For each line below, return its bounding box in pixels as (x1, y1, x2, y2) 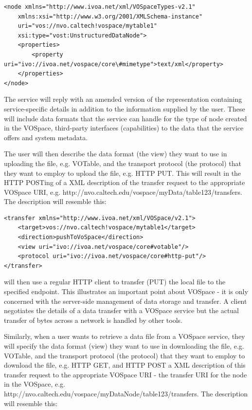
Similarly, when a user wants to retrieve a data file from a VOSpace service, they (4, 331, 245, 341)
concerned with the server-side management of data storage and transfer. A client (4, 296, 247, 306)
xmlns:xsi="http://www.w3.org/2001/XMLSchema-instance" (18, 13, 203, 20)
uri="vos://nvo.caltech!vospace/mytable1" (18, 22, 157, 30)
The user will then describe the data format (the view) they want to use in (4, 149, 227, 159)
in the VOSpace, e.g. (4, 379, 65, 389)
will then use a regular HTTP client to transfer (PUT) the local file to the (4, 277, 226, 287)
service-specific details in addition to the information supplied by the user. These (4, 103, 245, 113)
